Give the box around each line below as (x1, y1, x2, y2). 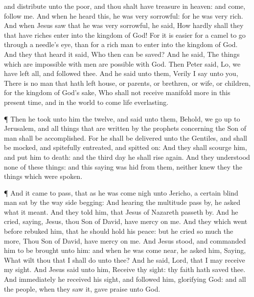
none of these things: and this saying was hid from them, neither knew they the (4, 161, 242, 172)
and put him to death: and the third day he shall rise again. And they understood (4, 151, 250, 162)
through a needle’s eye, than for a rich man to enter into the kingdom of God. (4, 39, 238, 49)
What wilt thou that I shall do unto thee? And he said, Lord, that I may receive (4, 254, 245, 265)
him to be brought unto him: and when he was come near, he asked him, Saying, (4, 245, 246, 255)
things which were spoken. (4, 171, 83, 181)
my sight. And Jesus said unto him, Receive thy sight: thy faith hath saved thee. (4, 264, 246, 274)
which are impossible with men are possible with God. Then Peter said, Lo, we (4, 58, 241, 69)
